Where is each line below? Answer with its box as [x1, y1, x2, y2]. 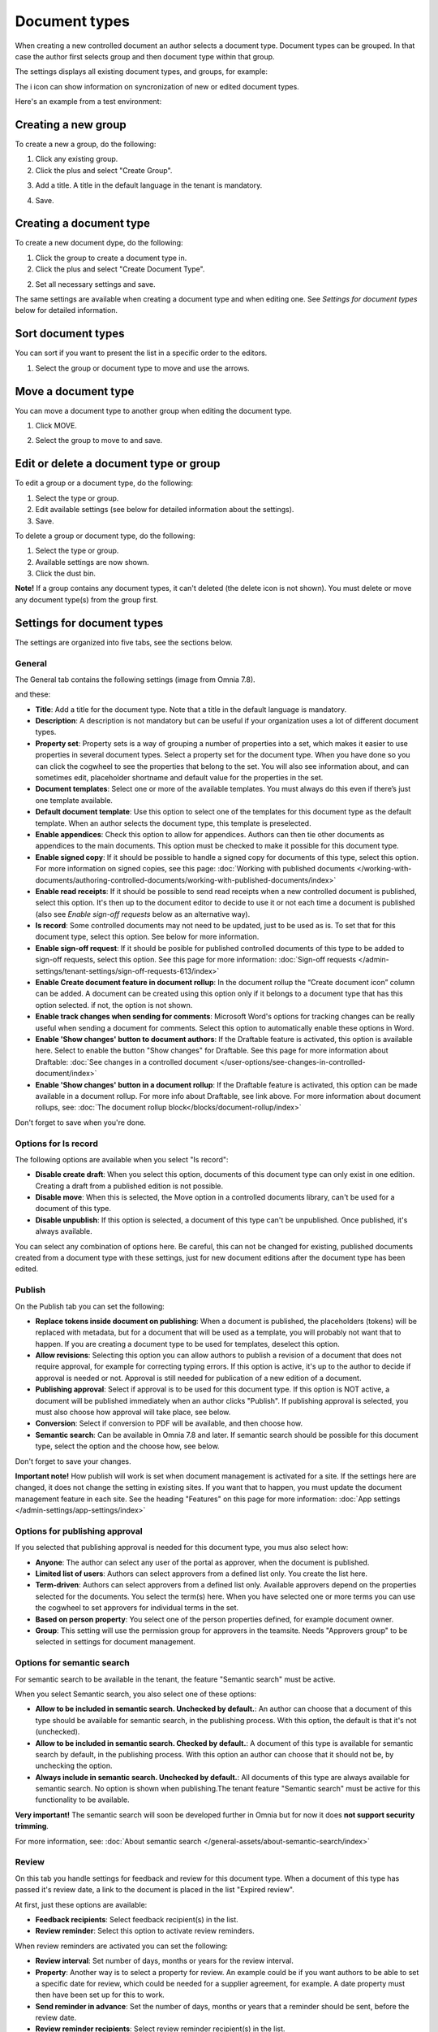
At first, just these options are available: [15, 1900, 148, 1909]
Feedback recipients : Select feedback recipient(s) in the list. [35, 1914, 238, 1924]
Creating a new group [15, 118, 127, 132]
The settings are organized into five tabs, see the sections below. [15, 637, 233, 647]
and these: [15, 689, 51, 699]
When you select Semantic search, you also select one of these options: [15, 1689, 257, 1699]
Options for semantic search [15, 1657, 130, 1669]
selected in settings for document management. [35, 1637, 196, 1647]
